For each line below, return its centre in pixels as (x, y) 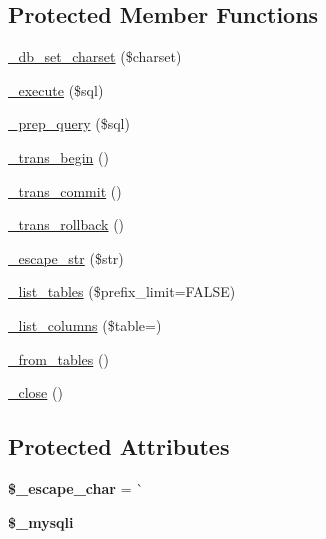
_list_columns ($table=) (85, 324)
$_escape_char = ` (76, 487)
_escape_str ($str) (66, 257)
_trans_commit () (65, 190)
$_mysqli (41, 521)
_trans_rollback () (66, 224)
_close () (35, 392)
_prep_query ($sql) (69, 123)
